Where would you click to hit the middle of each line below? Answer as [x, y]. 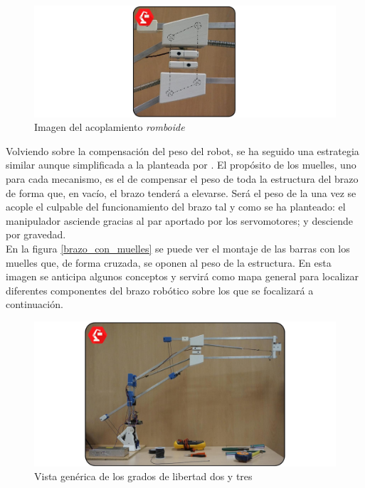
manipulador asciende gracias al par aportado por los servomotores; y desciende [180, 220]
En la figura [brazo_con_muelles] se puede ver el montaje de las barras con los [178, 248]
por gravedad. [36, 234]
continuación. [35, 304]
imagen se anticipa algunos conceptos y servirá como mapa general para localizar [182, 276]
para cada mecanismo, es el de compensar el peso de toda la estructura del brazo [182, 179]
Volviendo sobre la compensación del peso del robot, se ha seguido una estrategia [182, 150]
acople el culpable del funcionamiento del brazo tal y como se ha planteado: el [176, 207]
